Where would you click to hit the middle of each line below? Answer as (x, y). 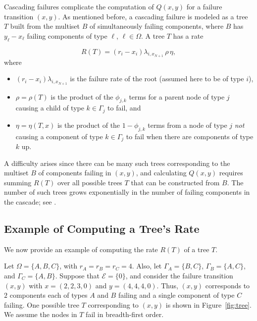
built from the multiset (45, 26)
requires (231, 173)
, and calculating (161, 173)
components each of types (49, 295)
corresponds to (228, 285)
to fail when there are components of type (190, 136)
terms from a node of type (187, 125)
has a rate (188, 35)
